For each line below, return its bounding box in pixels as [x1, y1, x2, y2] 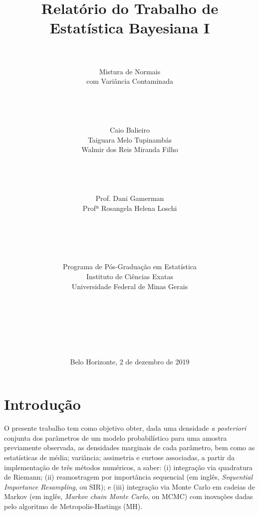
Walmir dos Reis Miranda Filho [81, 144, 178, 155]
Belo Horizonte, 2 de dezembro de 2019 [70, 356, 190, 366]
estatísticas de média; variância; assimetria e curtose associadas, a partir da [4, 452, 235, 463]
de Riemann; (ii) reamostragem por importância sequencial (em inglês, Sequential [4, 472, 253, 482]
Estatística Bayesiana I [49, 17, 210, 38]
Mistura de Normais [99, 66, 161, 76]
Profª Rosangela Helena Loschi [82, 202, 177, 213]
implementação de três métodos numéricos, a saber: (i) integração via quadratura [4, 462, 253, 472]
